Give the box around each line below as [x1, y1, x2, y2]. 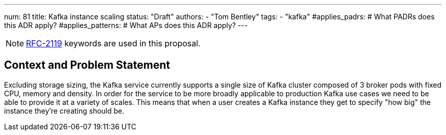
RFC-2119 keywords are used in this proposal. [26, 38, 201, 48]
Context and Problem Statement [4, 59, 170, 72]
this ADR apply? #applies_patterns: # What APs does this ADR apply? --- [4, 21, 248, 30]
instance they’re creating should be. [4, 106, 125, 115]
